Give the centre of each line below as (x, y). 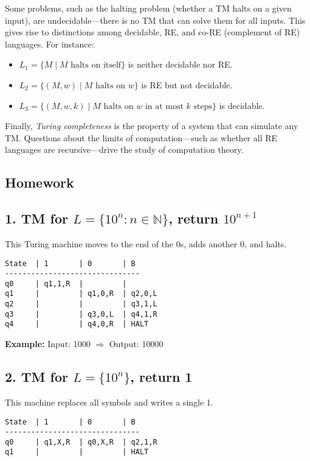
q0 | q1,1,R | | (66, 283)
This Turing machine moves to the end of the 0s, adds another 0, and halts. (146, 243)
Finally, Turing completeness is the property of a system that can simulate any (152, 126)
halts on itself (96, 65)
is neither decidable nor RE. (180, 64)
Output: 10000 (136, 344)
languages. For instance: (50, 44)
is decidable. (242, 105)
